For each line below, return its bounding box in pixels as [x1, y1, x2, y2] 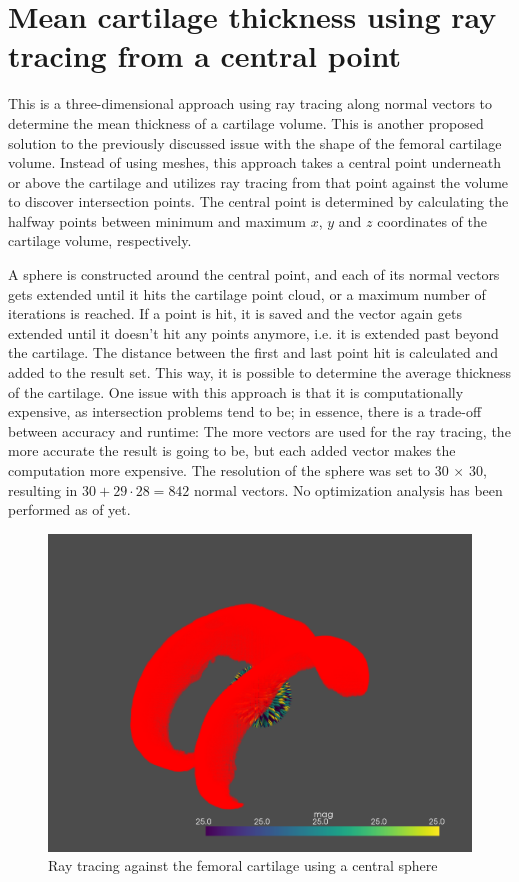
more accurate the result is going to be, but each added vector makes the [8, 440, 456, 461]
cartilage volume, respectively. [8, 230, 192, 251]
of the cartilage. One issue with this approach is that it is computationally [8, 381, 464, 402]
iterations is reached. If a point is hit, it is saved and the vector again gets [8, 303, 462, 324]
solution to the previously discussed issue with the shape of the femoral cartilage [8, 132, 502, 153]
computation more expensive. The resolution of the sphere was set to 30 [8, 460, 449, 480]
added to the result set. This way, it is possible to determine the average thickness [8, 362, 512, 383]
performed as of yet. [8, 499, 131, 520]
